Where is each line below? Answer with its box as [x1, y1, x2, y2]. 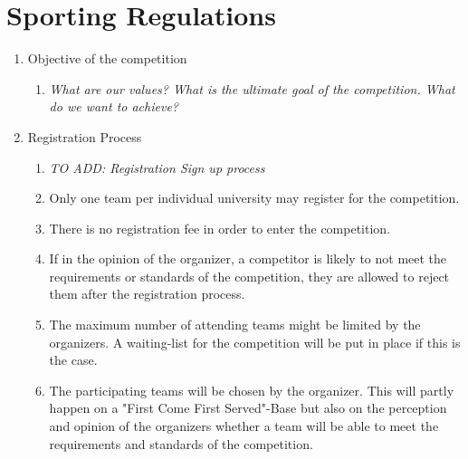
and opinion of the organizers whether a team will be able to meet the [49, 416, 439, 435]
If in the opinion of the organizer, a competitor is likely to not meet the [49, 249, 447, 268]
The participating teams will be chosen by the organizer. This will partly [49, 380, 454, 399]
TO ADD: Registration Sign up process [49, 158, 265, 177]
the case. [49, 350, 98, 369]
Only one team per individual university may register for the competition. [49, 188, 460, 207]
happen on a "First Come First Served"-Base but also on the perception [49, 398, 447, 417]
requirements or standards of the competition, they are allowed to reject [49, 266, 450, 285]
